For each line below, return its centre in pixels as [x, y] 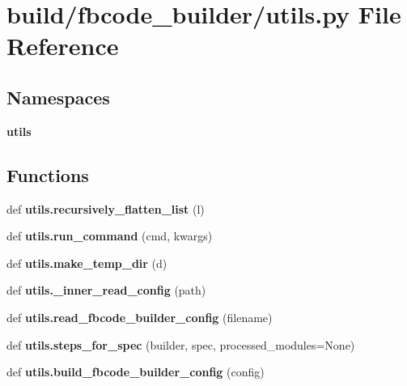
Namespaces [58, 97]
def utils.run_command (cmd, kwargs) [110, 236]
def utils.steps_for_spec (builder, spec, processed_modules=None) [181, 344]
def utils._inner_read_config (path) [106, 290]
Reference [63, 46]
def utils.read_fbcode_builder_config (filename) [140, 317]
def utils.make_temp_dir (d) [87, 263]
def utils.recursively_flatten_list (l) [106, 208]
